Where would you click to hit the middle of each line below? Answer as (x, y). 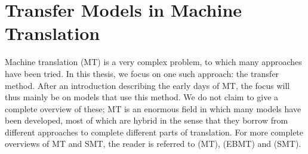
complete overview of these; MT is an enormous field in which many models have (153, 108)
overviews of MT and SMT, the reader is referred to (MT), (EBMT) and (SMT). (153, 144)
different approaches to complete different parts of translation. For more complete (154, 132)
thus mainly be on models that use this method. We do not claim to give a (142, 97)
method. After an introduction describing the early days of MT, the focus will (147, 85)
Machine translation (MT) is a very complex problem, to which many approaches (153, 62)
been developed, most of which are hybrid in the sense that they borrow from (147, 120)
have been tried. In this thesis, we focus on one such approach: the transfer (142, 73)
